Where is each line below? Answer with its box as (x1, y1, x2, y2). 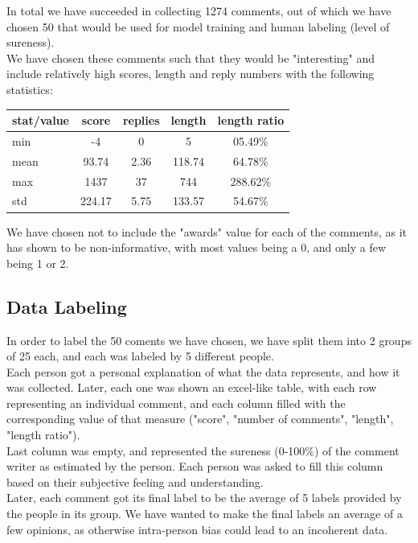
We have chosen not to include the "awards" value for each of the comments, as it (6, 223, 408, 240)
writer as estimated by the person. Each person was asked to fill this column (6, 458, 383, 475)
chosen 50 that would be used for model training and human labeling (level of (6, 18, 390, 35)
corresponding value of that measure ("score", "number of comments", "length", (6, 410, 394, 427)
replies (122, 112, 160, 129)
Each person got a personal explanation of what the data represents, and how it (6, 363, 400, 380)
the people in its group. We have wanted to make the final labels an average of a (6, 505, 403, 522)
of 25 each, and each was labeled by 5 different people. (6, 348, 274, 364)
